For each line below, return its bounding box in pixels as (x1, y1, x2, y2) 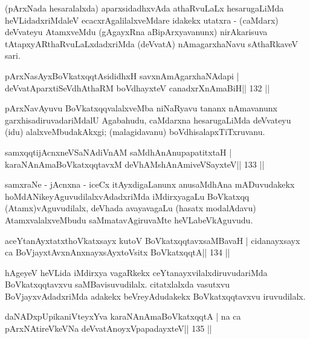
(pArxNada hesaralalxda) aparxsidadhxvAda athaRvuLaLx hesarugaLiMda (5, 2, 284, 14)
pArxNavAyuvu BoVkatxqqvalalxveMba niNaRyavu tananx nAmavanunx (5, 102, 277, 114)
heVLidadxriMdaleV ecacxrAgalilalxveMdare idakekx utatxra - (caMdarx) (5, 13, 279, 26)
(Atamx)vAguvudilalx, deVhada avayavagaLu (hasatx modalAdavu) (5, 202, 256, 214)
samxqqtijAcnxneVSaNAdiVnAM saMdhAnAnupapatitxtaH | (5, 145, 232, 158)
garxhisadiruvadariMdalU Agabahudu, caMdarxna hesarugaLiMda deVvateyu (5, 113, 291, 126)
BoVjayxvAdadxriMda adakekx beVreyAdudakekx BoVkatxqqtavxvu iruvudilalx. (5, 289, 306, 302)
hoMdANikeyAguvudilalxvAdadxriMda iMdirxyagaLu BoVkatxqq (5, 189, 250, 202)
